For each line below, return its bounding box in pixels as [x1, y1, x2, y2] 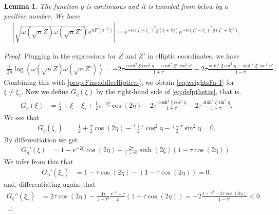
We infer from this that [4, 156, 74, 166]
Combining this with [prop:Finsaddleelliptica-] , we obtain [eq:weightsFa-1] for [4, 77, 235, 87]
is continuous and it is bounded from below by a [86, 1, 228, 11]
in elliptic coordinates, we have [148, 51, 240, 61]
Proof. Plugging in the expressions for [4, 51, 116, 61]
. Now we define [21, 86, 69, 97]
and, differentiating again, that [4, 179, 96, 189]
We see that [4, 112, 39, 122]
